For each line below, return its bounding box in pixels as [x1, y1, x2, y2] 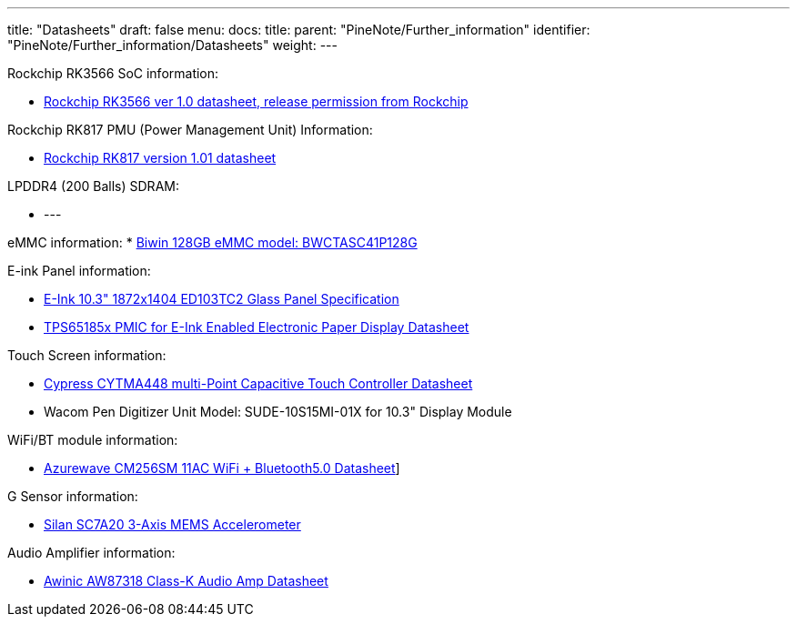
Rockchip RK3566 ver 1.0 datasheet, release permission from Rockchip [44, 94, 469, 109]
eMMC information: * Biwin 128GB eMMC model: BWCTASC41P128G [7, 235, 418, 250]
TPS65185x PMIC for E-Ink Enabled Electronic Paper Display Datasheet [44, 319, 469, 335]
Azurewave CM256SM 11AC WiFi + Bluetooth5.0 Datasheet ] [44, 460, 400, 476]
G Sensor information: [7, 488, 138, 504]
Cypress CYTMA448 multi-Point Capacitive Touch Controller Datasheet [44, 376, 473, 391]
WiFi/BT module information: [7, 432, 178, 448]
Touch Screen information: [7, 347, 166, 363]
